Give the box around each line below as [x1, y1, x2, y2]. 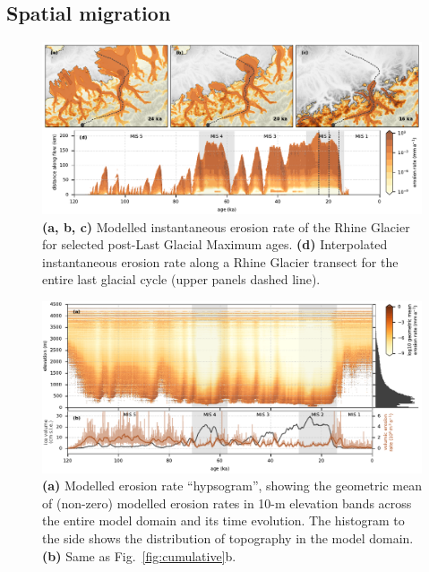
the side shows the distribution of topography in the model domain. [42, 528, 414, 547]
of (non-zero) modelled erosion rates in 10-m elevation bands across [42, 493, 412, 512]
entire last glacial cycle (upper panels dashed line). [42, 270, 321, 289]
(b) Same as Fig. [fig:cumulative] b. [42, 546, 236, 565]
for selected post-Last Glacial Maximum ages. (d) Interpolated [42, 235, 388, 254]
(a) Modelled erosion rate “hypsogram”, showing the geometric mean [42, 476, 422, 495]
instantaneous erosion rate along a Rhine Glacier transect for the [42, 252, 399, 271]
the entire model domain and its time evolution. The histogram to [42, 511, 405, 530]
